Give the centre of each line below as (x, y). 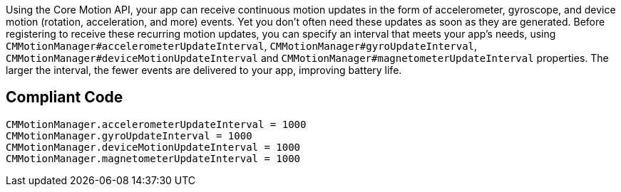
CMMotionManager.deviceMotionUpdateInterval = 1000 (153, 147)
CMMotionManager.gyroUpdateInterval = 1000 (129, 135)
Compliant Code (65, 97)
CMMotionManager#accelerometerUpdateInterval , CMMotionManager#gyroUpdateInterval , (242, 46)
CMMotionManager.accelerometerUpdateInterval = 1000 (156, 124)
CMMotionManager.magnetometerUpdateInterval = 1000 (153, 158)
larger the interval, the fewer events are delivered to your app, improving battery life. (204, 70)
